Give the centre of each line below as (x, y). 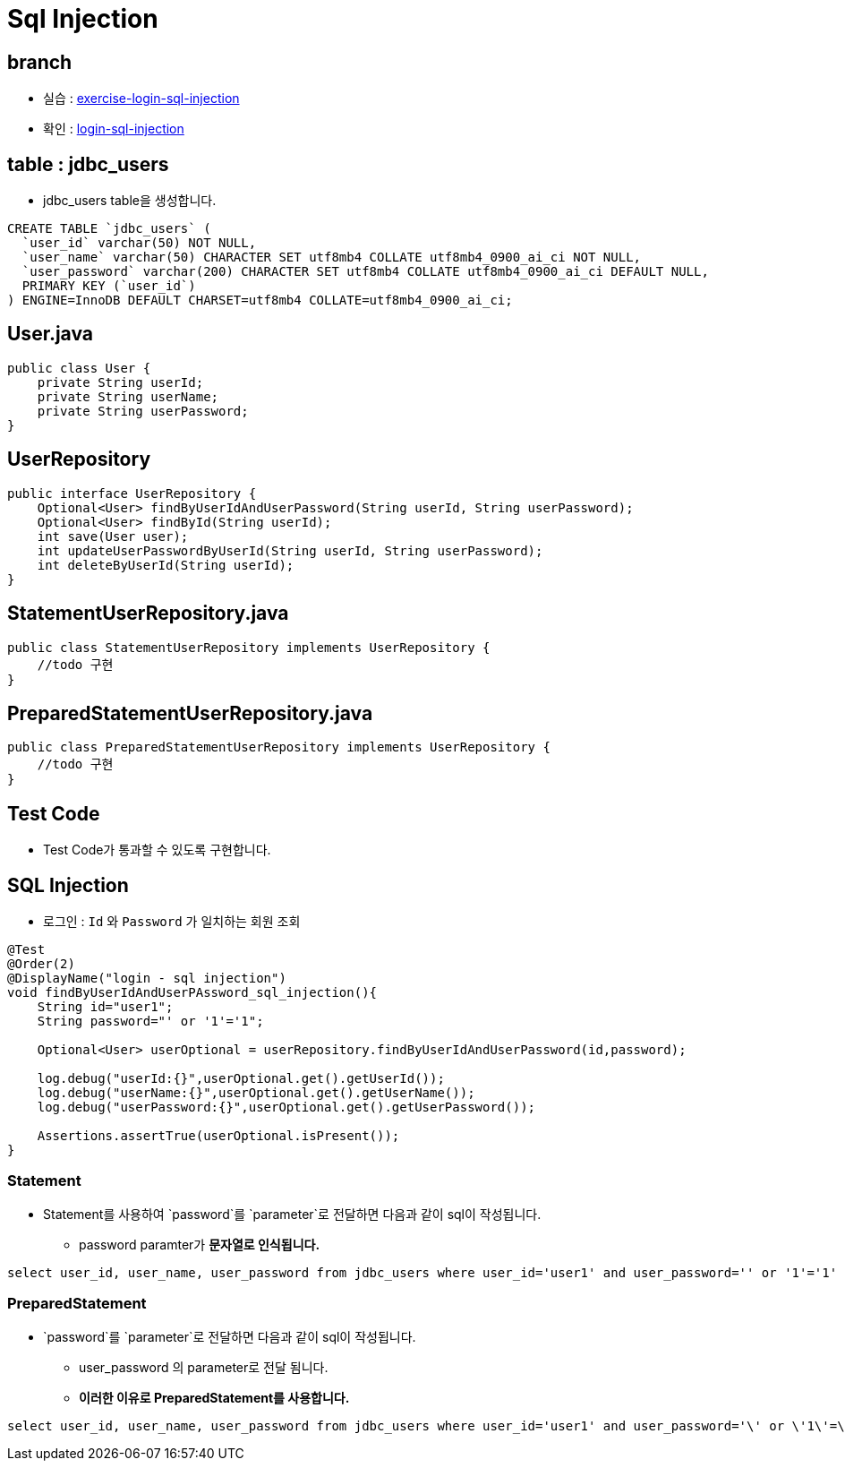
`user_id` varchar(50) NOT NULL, (139, 243)
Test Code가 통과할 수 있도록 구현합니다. (157, 850)
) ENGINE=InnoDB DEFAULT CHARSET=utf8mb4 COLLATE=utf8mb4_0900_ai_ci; (260, 300)
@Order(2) (41, 964)
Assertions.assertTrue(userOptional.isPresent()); (218, 1136)
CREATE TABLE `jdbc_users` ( (109, 229)
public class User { (79, 368)
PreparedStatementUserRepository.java (190, 713)
